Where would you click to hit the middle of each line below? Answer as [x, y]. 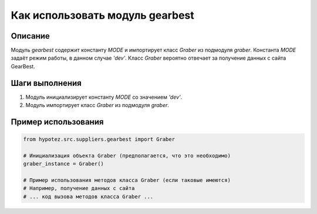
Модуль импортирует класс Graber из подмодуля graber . [97, 105]
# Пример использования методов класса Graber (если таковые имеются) [127, 180]
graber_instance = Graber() [63, 164]
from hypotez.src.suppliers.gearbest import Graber [99, 139]
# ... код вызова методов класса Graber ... [88, 196]
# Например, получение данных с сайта [79, 188]
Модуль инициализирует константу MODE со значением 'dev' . [104, 97]
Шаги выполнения [46, 83]
